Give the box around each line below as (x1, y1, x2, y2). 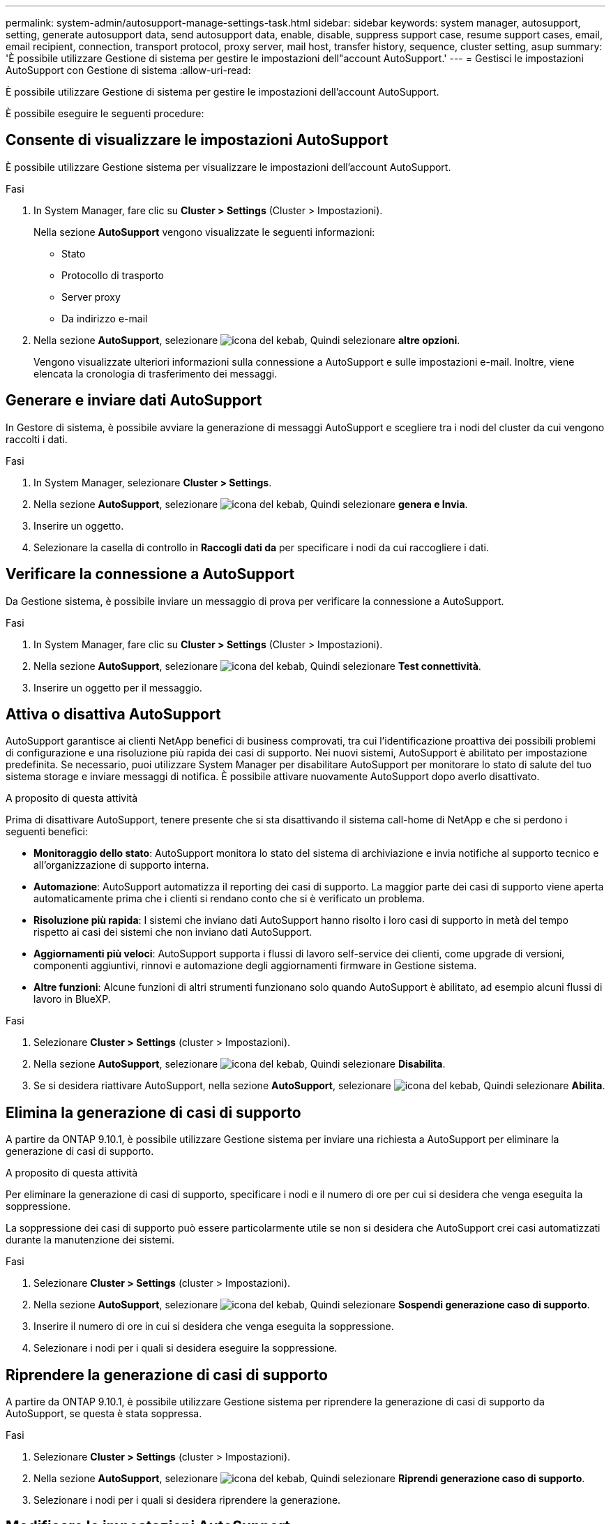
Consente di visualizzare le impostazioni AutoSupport (6, 131, 389, 149)
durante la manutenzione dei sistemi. (6, 1234, 174, 1246)
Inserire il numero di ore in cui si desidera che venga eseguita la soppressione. (33, 1320, 394, 1333)
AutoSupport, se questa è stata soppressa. (6, 1407, 202, 1420)
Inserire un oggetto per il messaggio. (33, 681, 202, 694)
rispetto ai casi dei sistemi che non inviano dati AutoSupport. (33, 926, 312, 939)
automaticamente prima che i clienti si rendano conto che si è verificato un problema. (33, 892, 425, 905)
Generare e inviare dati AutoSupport (6, 391, 262, 410)
